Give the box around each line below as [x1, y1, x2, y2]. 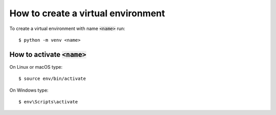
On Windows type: [9, 87, 49, 93]
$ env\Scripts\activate [18, 99, 78, 105]
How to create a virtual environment [9, 8, 166, 19]
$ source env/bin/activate [18, 76, 86, 81]
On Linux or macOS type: [9, 64, 63, 70]
